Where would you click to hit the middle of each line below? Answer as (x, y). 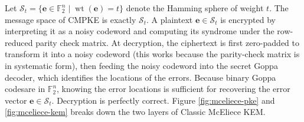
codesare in (25, 89)
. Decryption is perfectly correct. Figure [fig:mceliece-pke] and (163, 100)
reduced (19, 42)
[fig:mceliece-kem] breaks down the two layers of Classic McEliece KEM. (135, 112)
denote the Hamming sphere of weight (195, 8)
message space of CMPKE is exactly (71, 19)
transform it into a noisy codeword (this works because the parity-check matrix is (152, 54)
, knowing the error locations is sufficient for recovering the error (174, 89)
